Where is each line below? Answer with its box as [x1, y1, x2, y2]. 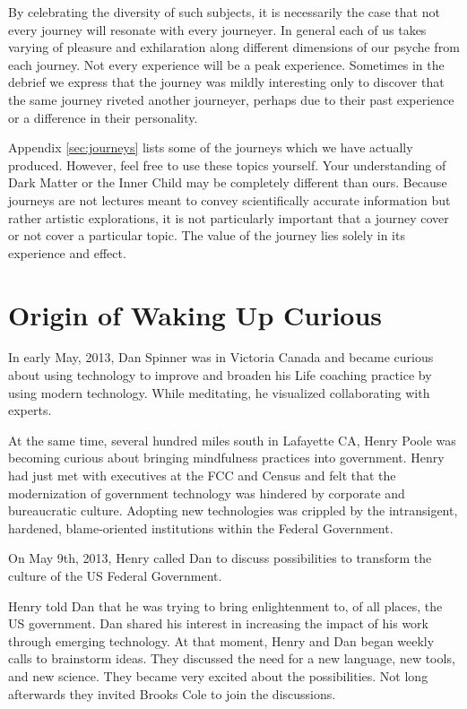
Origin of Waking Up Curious [8, 296, 383, 333]
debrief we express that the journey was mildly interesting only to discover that [8, 73, 445, 91]
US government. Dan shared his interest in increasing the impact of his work [8, 614, 428, 633]
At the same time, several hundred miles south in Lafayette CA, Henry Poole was [8, 430, 456, 449]
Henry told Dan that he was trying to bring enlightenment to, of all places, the [8, 596, 443, 615]
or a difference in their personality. [8, 108, 198, 126]
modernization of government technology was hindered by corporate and [8, 483, 405, 502]
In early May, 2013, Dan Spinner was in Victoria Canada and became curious [8, 348, 434, 367]
